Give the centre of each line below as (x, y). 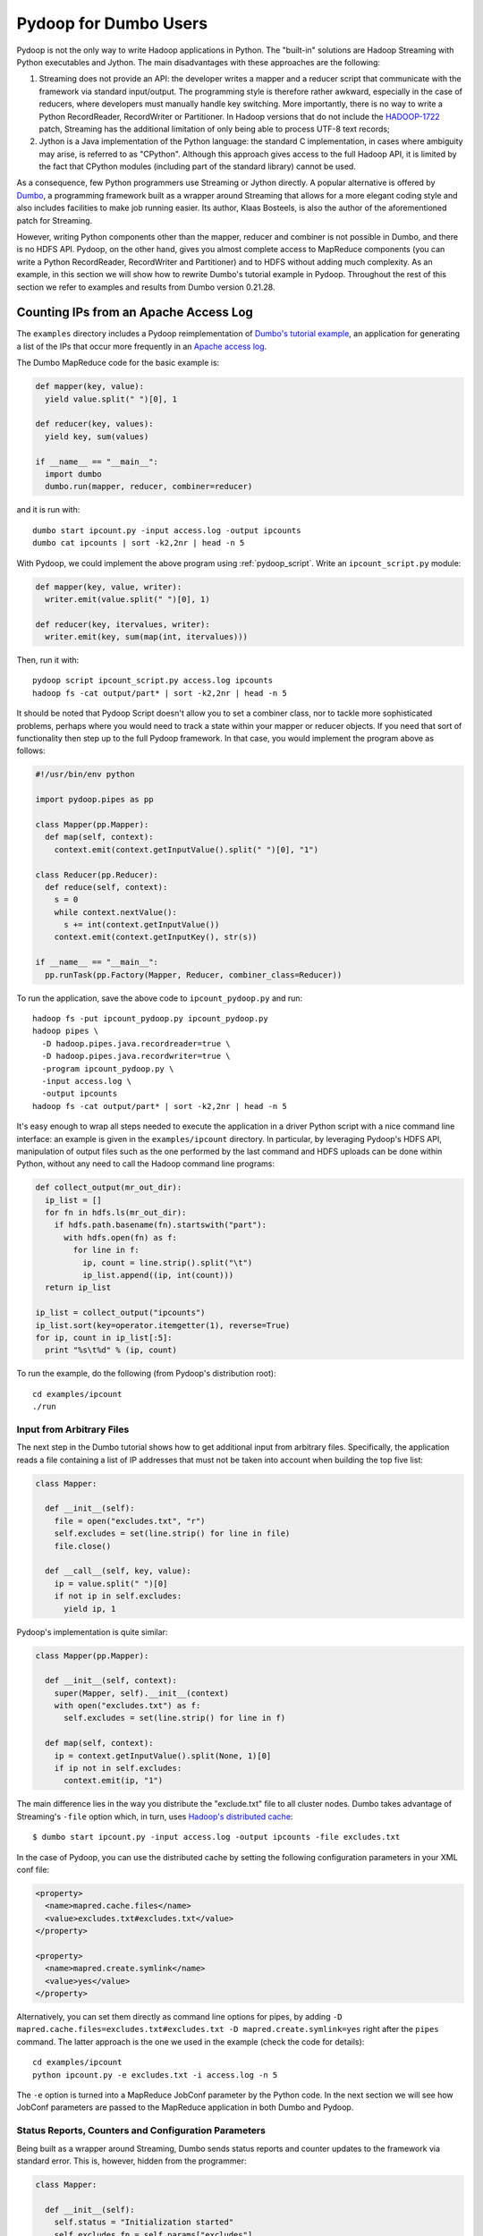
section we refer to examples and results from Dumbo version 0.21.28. (146, 287)
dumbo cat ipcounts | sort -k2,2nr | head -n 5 (139, 543)
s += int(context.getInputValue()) (142, 925)
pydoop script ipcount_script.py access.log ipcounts (153, 681)
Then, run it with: (48, 660)
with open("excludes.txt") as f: (127, 1706)
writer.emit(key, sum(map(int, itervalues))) (146, 637)
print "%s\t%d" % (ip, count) (111, 1350)
